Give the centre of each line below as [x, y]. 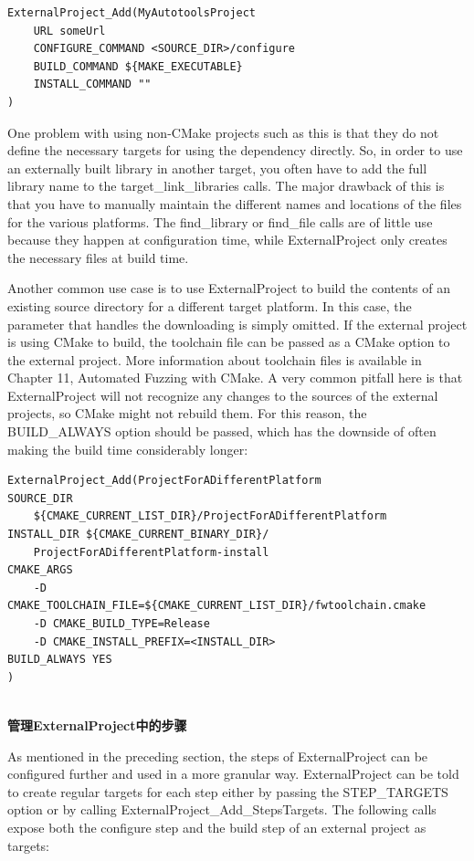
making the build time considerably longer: [128, 449]
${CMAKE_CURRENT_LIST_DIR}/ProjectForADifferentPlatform [210, 516]
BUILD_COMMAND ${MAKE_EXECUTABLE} [138, 66]
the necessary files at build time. [98, 257]
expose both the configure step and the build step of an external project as [217, 827]
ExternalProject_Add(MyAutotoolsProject [132, 13]
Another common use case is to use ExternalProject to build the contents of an [229, 288]
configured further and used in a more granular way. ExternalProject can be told [233, 774]
